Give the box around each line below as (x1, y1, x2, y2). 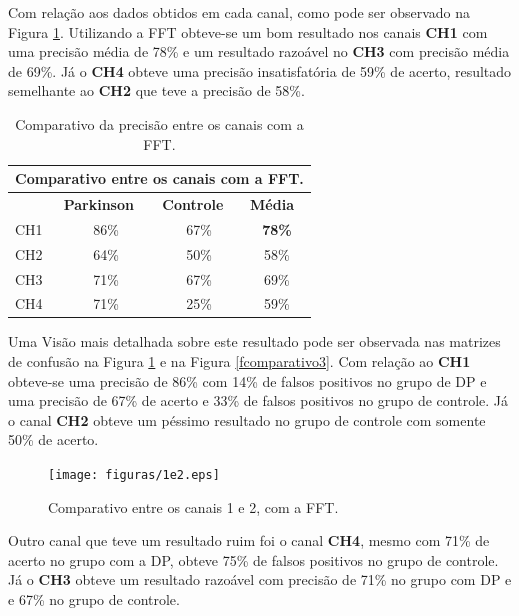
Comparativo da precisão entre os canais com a (15, 113, 304, 134)
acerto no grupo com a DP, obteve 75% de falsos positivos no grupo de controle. (8, 549, 499, 570)
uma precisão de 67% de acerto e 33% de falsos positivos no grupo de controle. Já (8, 390, 509, 411)
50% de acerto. (8, 429, 99, 450)
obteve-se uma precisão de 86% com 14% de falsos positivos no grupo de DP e (8, 370, 487, 391)
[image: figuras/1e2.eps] (48, 468, 220, 483)
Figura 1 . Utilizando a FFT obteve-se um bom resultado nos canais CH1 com (8, 21, 488, 42)
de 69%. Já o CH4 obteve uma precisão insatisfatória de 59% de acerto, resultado (8, 60, 512, 81)
